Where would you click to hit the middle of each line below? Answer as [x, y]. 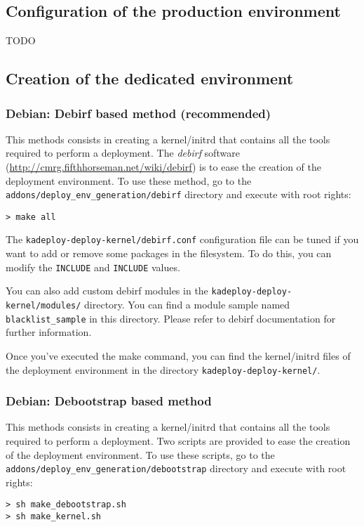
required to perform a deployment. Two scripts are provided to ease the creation [178, 441]
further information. [49, 332]
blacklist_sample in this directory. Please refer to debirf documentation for [171, 318]
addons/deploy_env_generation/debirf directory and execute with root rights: [178, 194]
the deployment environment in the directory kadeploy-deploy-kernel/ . [163, 369]
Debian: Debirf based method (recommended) [139, 113]
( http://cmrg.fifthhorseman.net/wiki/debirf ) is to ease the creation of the [163, 166]
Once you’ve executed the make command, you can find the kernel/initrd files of [178, 355]
